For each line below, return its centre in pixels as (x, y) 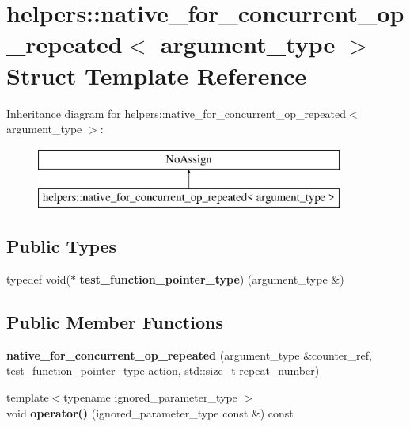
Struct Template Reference (157, 75)
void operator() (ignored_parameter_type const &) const (150, 412)
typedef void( (38, 279)
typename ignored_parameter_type (150, 397)
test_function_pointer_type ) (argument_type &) (212, 279)
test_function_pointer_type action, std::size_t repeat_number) (163, 370)
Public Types (62, 246)
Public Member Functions (115, 322)
